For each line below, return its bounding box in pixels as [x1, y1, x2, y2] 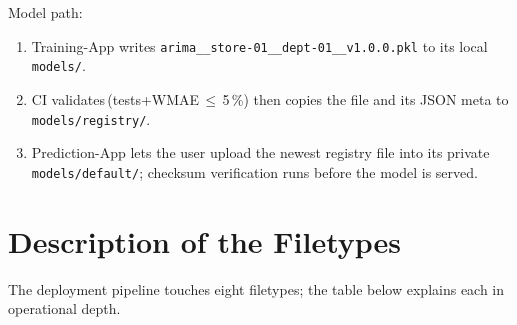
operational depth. [8, 298, 121, 319]
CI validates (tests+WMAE [31, 88, 200, 109]
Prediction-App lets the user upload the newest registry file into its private [31, 142, 490, 163]
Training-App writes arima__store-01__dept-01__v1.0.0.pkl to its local [31, 35, 488, 56]
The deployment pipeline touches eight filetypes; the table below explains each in [8, 278, 505, 299]
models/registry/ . [31, 108, 151, 129]
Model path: [8, 2, 83, 22]
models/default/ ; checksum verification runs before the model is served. [31, 161, 478, 182]
